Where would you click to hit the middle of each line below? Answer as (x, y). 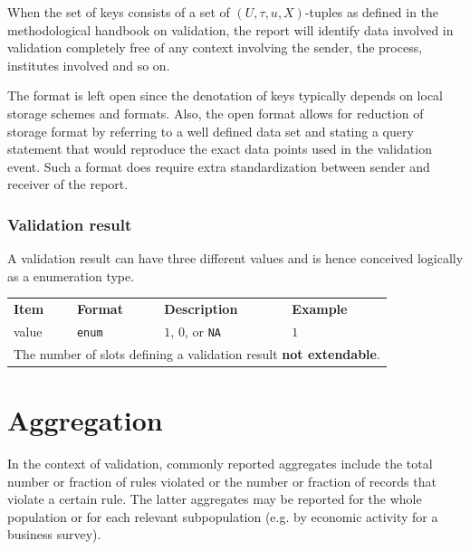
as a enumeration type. (71, 275)
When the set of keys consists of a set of (119, 12)
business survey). (54, 534)
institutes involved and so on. (89, 65)
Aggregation (85, 420)
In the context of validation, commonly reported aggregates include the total (220, 464)
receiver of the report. (68, 184)
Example (320, 309)
